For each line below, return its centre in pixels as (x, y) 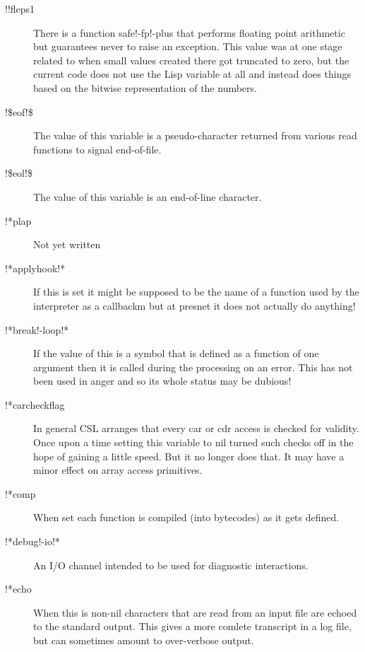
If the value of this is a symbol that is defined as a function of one (176, 353)
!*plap (18, 220)
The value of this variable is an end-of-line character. (148, 196)
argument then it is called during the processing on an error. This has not (193, 367)
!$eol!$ (19, 173)
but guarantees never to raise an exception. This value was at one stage (188, 46)
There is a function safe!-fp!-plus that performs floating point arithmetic (189, 32)
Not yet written (67, 244)
